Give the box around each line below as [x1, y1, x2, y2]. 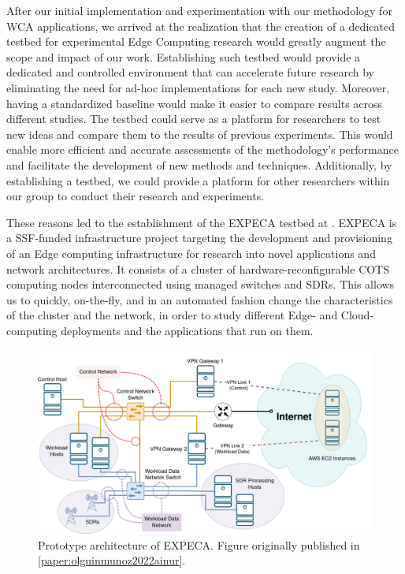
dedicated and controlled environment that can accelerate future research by [6, 64, 374, 80]
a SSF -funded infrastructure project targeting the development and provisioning [6, 229, 392, 246]
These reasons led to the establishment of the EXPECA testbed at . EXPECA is [6, 214, 397, 230]
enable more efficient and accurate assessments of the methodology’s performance [6, 141, 399, 158]
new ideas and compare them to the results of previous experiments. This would [6, 125, 393, 142]
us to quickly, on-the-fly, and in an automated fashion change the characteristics [6, 291, 393, 307]
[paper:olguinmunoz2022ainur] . [38, 552, 186, 568]
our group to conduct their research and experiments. [6, 188, 265, 204]
